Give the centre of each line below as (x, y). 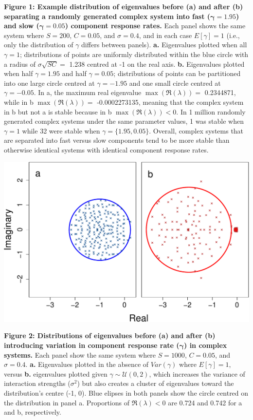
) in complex (206, 345)
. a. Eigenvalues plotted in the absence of (87, 364)
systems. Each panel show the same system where (80, 354)
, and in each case (165, 35)
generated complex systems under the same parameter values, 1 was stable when (124, 121)
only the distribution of (39, 45)
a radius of (20, 64)
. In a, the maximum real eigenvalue (88, 92)
